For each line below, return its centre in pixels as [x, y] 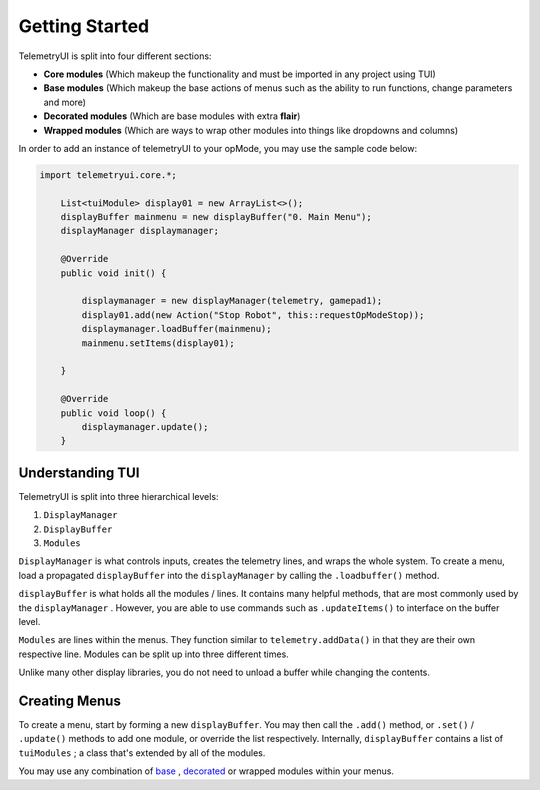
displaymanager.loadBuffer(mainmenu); [176, 329]
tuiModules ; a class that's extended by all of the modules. [142, 752]
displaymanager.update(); [145, 426]
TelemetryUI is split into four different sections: [115, 56]
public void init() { [113, 273]
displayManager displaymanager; [140, 231]
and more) [65, 102]
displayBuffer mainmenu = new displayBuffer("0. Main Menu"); [216, 217]
